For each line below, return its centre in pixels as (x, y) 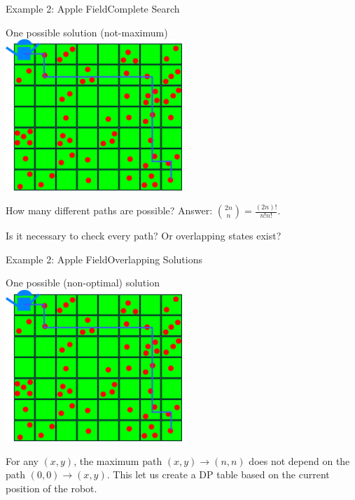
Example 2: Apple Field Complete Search (93, 8)
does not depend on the (299, 460)
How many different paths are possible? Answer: (109, 210)
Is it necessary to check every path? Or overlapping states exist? (144, 236)
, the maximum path (118, 460)
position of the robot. (51, 488)
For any (22, 460)
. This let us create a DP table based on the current (218, 474)
